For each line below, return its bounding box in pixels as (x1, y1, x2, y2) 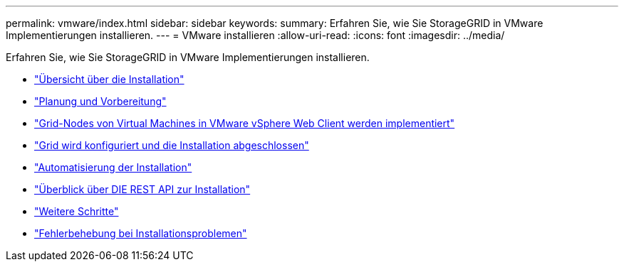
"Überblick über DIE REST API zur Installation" (34, 183, 251, 195)
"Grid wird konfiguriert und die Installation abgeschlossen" (34, 139, 309, 151)
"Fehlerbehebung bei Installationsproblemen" (34, 227, 247, 239)
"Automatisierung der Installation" (34, 161, 192, 173)
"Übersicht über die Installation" (34, 73, 184, 85)
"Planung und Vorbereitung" (34, 95, 167, 107)
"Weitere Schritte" (34, 205, 119, 217)
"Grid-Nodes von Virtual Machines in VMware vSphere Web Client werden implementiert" (34, 117, 455, 129)
